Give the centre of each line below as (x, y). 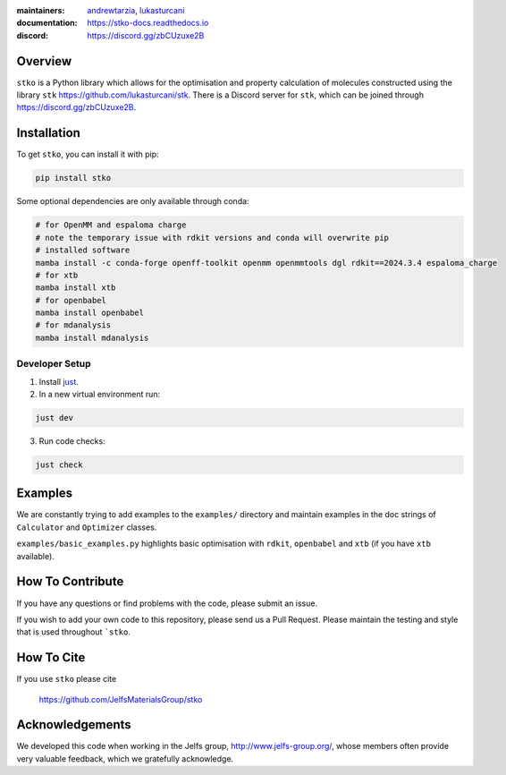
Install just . (59, 381)
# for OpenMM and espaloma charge (111, 225)
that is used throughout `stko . (74, 632)
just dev (55, 417)
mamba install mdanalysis (92, 337)
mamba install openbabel (90, 313)
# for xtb (57, 275)
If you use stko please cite (67, 679)
